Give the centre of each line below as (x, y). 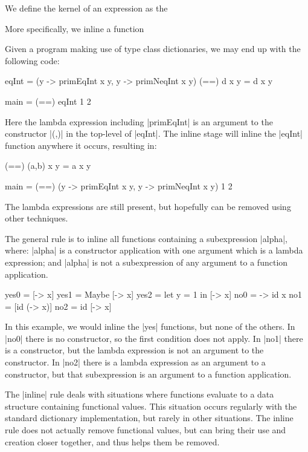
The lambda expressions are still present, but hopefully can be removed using (148, 206)
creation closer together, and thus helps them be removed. (112, 441)
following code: (32, 60)
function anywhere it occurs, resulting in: (81, 145)
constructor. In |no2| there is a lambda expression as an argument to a (135, 362)
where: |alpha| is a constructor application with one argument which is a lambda (154, 250)
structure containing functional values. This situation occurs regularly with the (151, 406)
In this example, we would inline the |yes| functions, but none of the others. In (150, 326)
